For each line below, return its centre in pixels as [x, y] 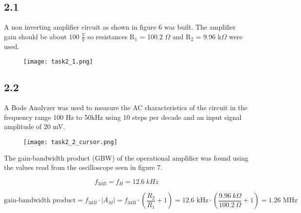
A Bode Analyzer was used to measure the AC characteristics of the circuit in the [126, 107]
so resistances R [111, 36]
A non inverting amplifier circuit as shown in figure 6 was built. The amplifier [120, 27]
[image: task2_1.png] [58, 62]
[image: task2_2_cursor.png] [71, 142]
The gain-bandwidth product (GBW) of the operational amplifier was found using [126, 157]
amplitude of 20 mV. [35, 126]
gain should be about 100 [42, 36]
